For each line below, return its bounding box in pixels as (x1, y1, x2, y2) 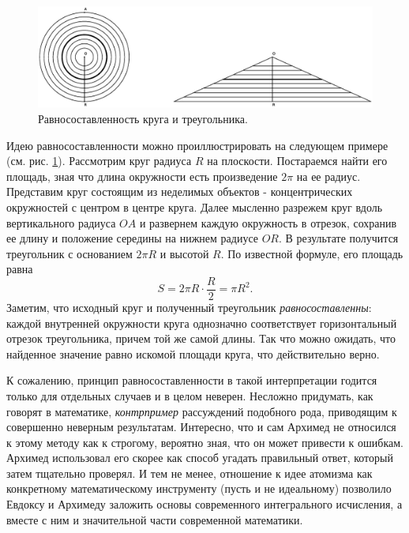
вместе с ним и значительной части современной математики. (6, 511, 303, 527)
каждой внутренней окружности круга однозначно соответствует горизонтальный (6, 314, 397, 331)
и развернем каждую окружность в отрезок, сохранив (139, 214, 397, 231)
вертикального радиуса (6, 214, 116, 231)
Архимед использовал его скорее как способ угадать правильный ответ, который (6, 449, 393, 466)
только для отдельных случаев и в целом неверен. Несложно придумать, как (6, 387, 373, 404)
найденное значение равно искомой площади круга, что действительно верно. (6, 345, 380, 362)
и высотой (159, 245, 209, 261)
